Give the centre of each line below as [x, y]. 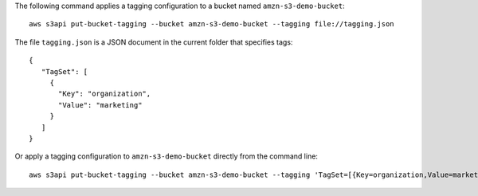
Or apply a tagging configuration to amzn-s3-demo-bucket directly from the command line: [167, 156]
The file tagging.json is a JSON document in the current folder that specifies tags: [154, 42]
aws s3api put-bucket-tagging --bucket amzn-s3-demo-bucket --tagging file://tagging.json [212, 24]
